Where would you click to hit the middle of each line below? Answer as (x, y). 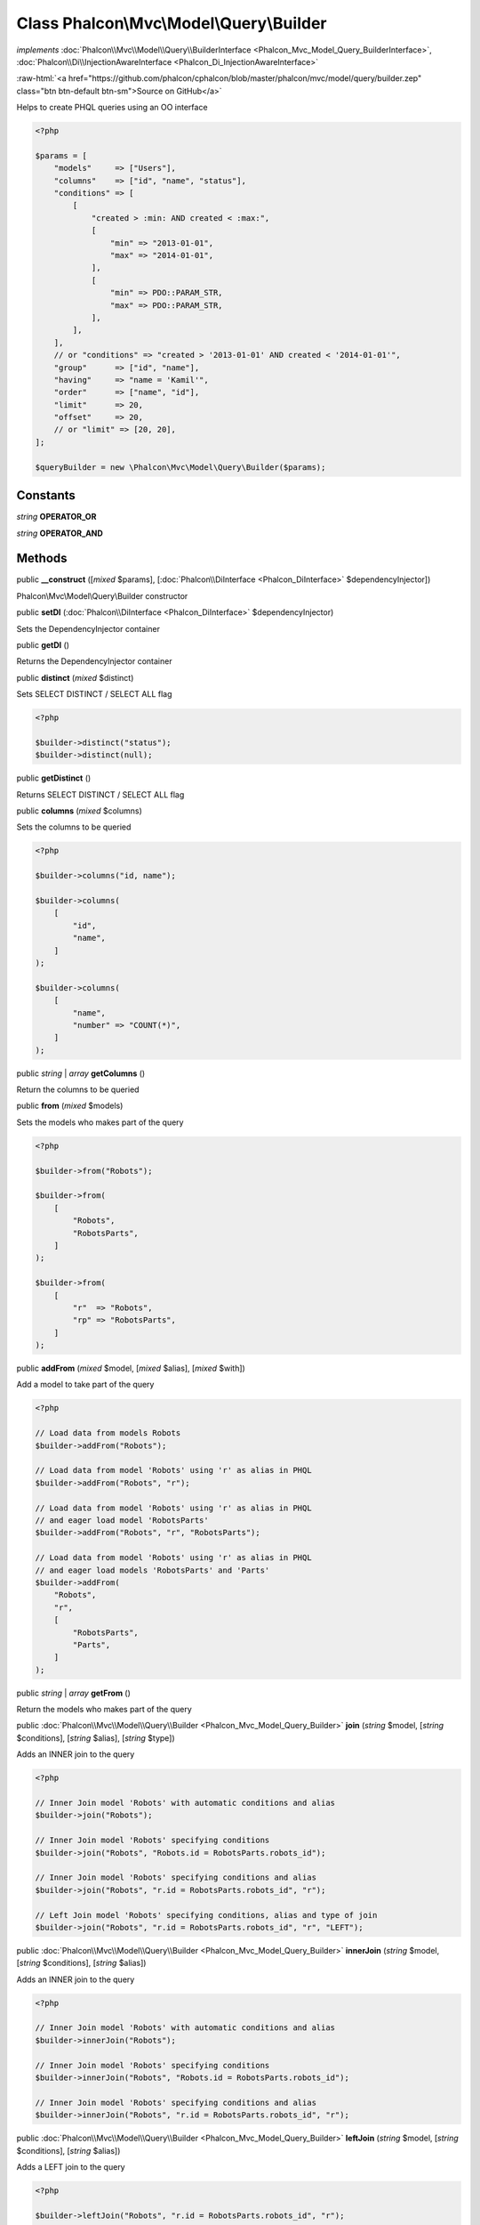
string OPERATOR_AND (60, 533)
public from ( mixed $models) (70, 1106)
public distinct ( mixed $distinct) (75, 677)
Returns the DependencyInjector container (94, 661)
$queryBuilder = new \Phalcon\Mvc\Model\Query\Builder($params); (180, 467)
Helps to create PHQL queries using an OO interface (112, 108)
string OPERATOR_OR (56, 517)
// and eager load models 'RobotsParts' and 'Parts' (152, 1570)
